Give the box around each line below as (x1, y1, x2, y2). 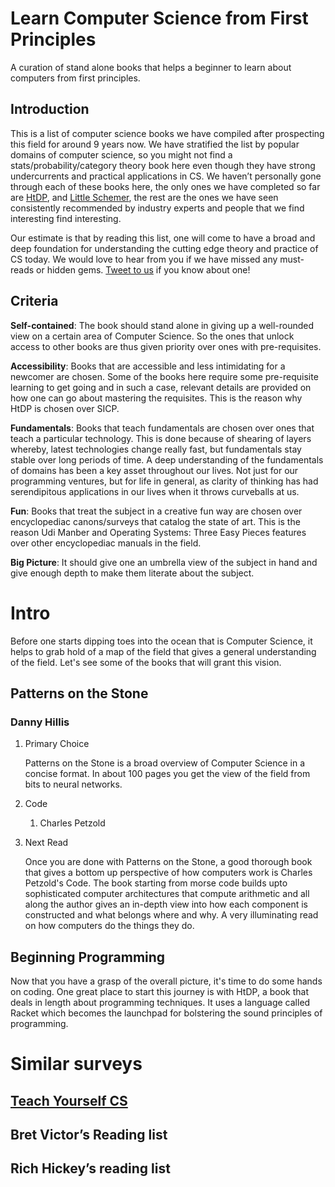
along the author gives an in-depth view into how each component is (24, 898, 308, 911)
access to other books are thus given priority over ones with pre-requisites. (10, 340, 322, 352)
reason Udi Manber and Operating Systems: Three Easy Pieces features (10, 526, 307, 538)
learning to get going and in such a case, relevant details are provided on (10, 381, 312, 393)
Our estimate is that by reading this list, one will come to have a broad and (10, 232, 316, 244)
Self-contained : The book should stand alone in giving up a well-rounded (10, 319, 315, 331)
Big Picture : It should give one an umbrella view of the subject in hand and (10, 556, 318, 568)
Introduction (10, 101, 90, 118)
